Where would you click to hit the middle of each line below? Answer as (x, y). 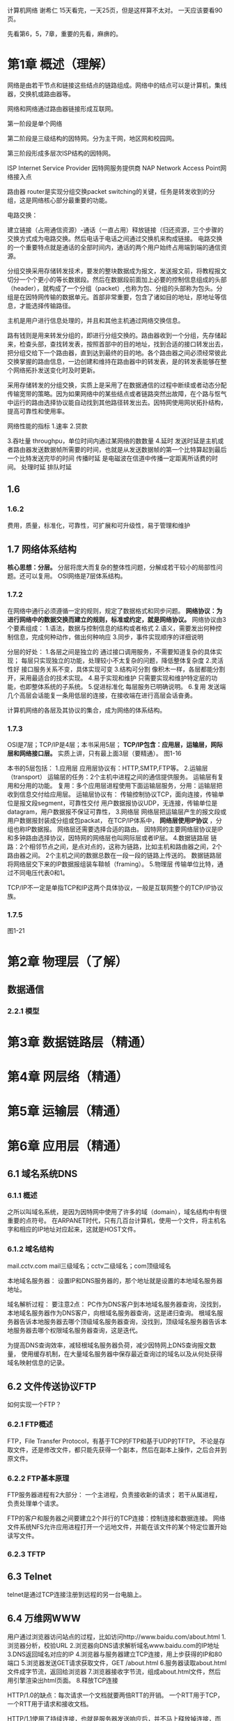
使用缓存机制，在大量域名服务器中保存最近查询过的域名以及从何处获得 (122, 1354)
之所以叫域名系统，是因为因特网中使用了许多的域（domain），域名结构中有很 (117, 1212)
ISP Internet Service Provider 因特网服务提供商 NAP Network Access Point (114, 168)
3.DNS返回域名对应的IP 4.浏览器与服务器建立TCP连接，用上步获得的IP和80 (115, 1654)
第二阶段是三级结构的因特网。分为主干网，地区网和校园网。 (93, 138)
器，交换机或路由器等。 (41, 93)
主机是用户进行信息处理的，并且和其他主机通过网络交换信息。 (96, 320)
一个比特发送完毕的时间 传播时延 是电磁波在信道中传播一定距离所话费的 (110, 458)
